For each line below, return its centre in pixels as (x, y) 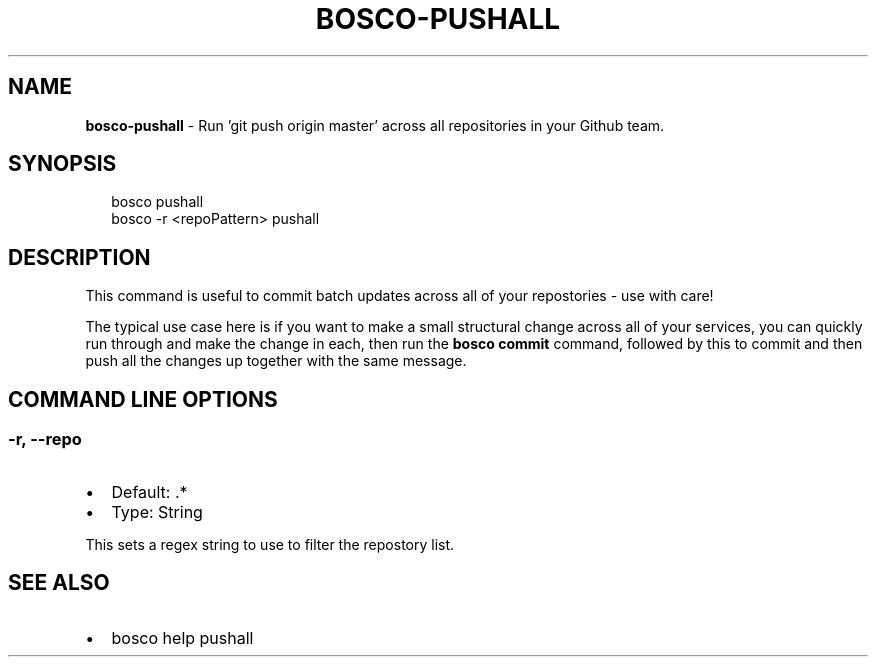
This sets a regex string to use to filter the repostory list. (270, 544)
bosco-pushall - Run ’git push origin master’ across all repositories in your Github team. (375, 125)
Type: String (157, 511)
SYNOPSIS (62, 164)
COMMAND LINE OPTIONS (143, 399)
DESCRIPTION (79, 257)
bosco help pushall (182, 638)
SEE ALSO (59, 582)
